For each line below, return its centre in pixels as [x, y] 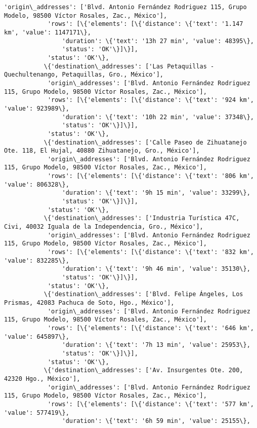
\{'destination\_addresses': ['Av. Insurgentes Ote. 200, [143, 370]
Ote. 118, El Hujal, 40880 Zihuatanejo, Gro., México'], [102, 151]
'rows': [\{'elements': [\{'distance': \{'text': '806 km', [151, 176]
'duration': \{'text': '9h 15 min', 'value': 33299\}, [156, 193]
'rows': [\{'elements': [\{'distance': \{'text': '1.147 [145, 24]
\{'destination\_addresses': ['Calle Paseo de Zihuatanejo [145, 142]
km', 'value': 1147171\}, [48, 32]
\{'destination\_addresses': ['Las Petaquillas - [129, 66]
